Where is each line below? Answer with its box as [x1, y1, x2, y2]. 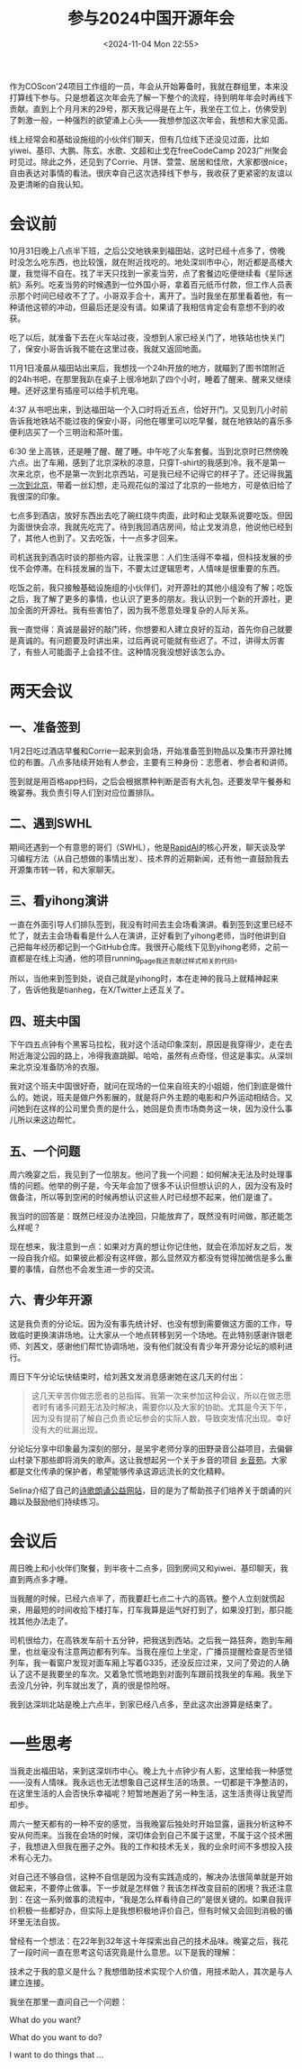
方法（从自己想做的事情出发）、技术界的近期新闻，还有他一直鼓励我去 [32, 852, 289, 863]
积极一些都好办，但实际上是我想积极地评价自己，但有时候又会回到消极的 [16, 1905, 285, 1916]
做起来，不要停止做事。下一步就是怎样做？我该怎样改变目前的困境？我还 [9, 1882, 277, 1893]
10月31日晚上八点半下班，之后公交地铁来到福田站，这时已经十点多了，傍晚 [9, 245, 286, 256]
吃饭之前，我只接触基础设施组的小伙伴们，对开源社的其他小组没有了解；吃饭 [9, 582, 293, 593]
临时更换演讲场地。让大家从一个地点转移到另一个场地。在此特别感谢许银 [16, 1329, 285, 1340]
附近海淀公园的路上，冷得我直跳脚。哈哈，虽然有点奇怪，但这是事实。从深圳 [9, 1051, 293, 1062]
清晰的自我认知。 [24, 178, 88, 189]
